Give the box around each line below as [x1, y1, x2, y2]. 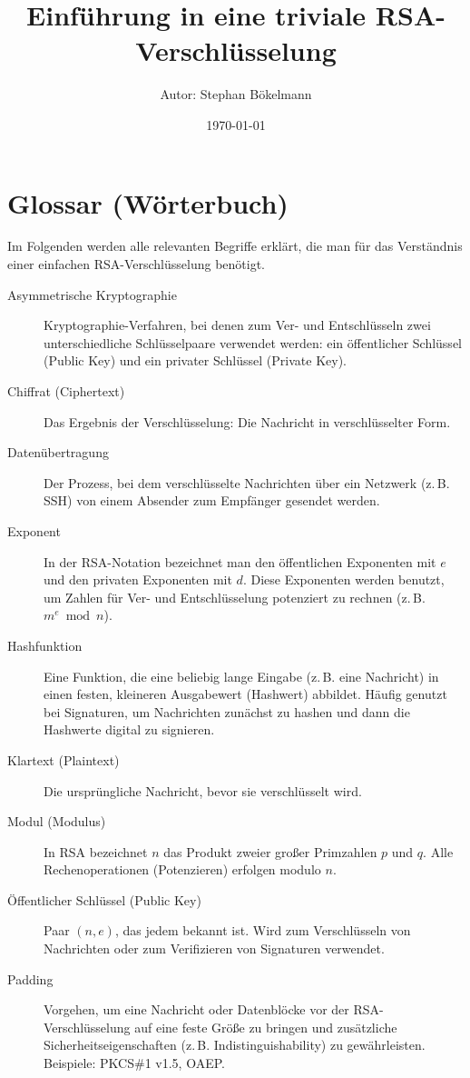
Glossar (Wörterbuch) [7, 184, 289, 221]
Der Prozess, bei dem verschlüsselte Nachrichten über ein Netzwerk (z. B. [44, 473, 450, 492]
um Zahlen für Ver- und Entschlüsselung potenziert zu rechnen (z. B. [44, 587, 426, 606]
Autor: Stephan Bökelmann [160, 85, 312, 104]
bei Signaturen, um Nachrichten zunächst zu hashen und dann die [44, 702, 410, 721]
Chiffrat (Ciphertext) [7, 382, 125, 400]
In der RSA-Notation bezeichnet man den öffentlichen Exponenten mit [44, 552, 436, 571]
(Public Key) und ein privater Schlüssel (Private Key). [44, 351, 347, 370]
